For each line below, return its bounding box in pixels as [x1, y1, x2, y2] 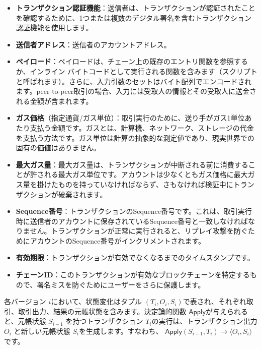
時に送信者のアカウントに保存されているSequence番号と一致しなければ [16, 215, 248, 226]
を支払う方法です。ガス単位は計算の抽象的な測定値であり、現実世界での [16, 132, 254, 143]
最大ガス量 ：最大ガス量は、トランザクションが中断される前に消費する [16, 159, 248, 169]
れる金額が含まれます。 [16, 95, 93, 106]
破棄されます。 [58, 189, 107, 199]
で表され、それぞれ [183, 296, 246, 307]
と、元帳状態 [4, 316, 46, 326]
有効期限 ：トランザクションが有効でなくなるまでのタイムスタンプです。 [16, 252, 254, 263]
